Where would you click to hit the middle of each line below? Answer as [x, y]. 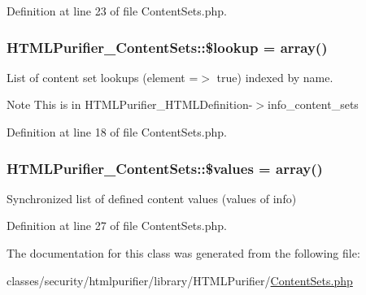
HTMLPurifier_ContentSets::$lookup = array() [167, 47]
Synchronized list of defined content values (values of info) [152, 198]
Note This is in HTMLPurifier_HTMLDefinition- [130, 104]
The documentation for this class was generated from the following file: [183, 253]
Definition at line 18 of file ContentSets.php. [117, 132]
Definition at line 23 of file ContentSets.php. [117, 11]
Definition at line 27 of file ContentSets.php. [117, 226]
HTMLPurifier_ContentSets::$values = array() [165, 168]
